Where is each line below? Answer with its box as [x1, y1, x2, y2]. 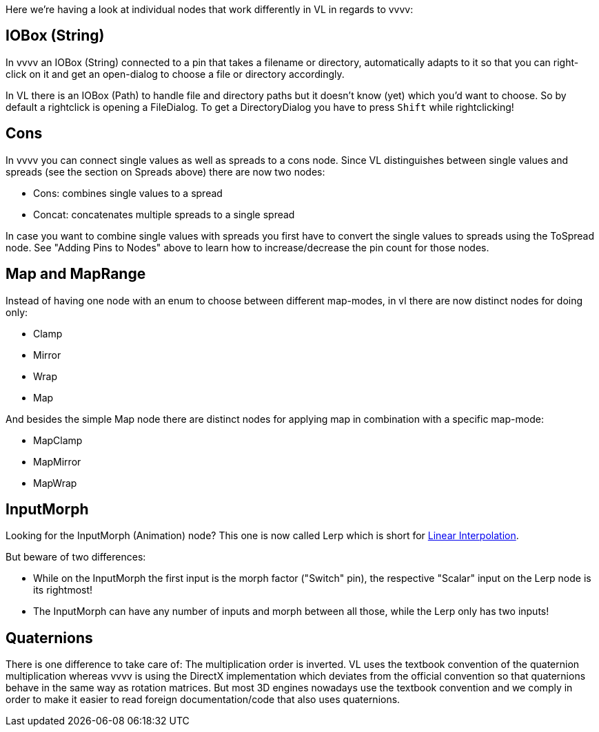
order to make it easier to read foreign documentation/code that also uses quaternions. [6, 693, 400, 706]
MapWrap [33, 477, 77, 489]
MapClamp [33, 434, 83, 446]
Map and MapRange [6, 265, 146, 283]
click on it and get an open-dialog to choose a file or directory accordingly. [6, 67, 345, 80]
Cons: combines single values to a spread [33, 187, 223, 199]
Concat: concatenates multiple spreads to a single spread [33, 208, 295, 220]
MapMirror [33, 455, 81, 468]
